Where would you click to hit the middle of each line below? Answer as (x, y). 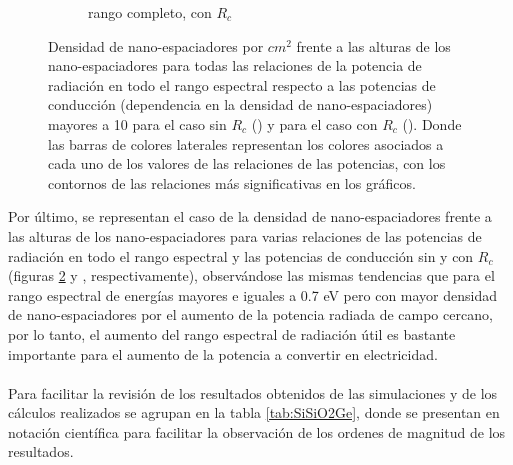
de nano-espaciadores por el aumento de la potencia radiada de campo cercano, (250, 314)
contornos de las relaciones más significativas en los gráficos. (232, 182)
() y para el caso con (314, 123)
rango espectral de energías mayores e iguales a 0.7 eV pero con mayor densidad (253, 294)
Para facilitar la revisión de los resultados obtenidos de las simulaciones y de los (253, 392)
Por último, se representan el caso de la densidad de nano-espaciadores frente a (250, 216)
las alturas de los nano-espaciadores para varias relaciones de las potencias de (245, 235)
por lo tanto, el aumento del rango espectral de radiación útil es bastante (232, 333)
